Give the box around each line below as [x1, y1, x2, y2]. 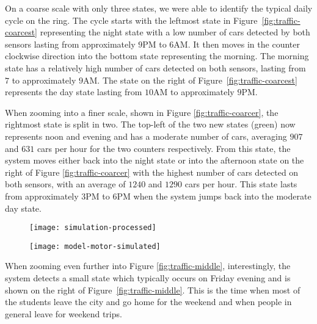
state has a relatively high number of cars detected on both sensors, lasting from [5, 61, 306, 74]
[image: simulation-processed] [29, 223, 156, 232]
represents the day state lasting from [5, 85, 142, 98]
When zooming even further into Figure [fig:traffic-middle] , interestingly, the [5, 259, 291, 272]
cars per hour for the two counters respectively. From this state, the [37, 142, 291, 154]
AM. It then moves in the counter [173, 37, 300, 50]
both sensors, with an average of [5, 178, 126, 190]
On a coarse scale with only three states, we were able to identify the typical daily [5, 2, 313, 14]
